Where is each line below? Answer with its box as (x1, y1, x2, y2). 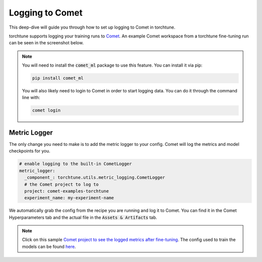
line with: (22, 95, 40, 101)
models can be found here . (22, 244, 76, 249)
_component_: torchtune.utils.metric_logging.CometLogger (24, 175, 165, 180)
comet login (32, 107, 61, 113)
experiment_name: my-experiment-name (24, 195, 114, 201)
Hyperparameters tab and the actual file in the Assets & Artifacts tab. (9, 214, 157, 220)
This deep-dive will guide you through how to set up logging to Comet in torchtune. (9, 24, 176, 30)
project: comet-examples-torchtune (24, 188, 109, 194)
